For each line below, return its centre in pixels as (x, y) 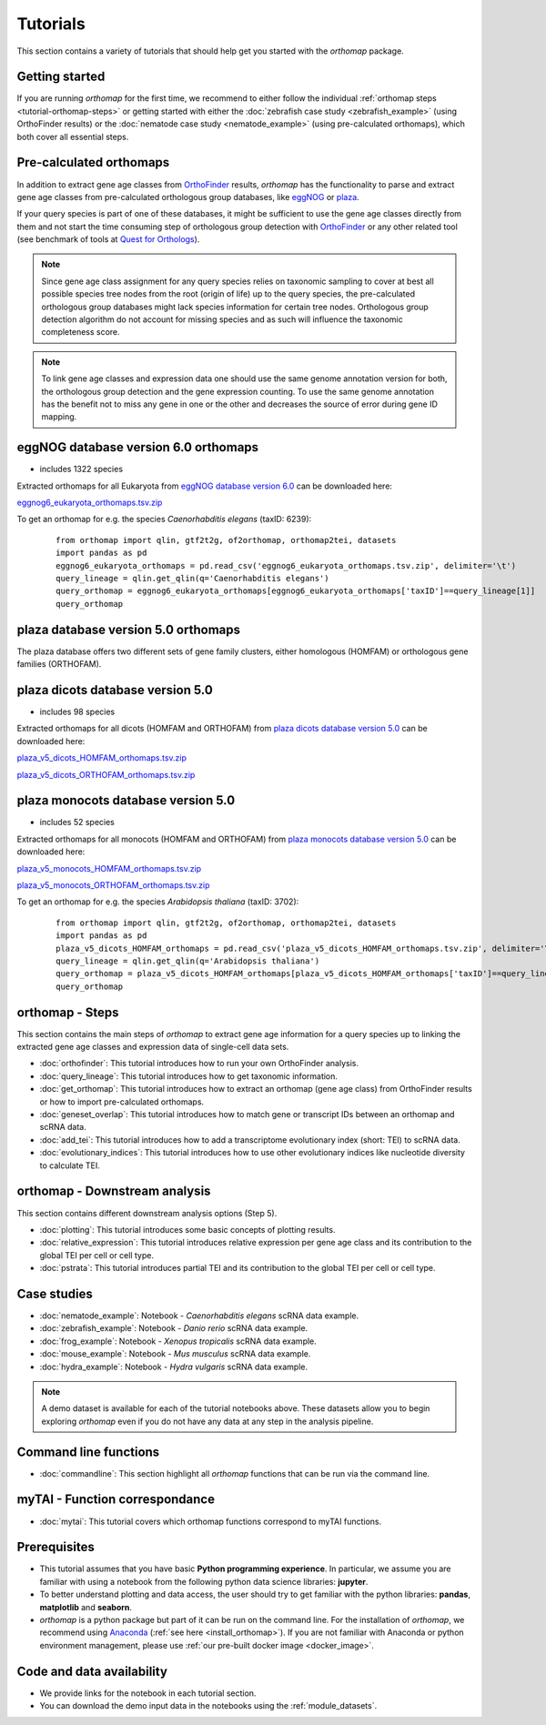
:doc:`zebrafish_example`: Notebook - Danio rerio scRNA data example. (174, 1328)
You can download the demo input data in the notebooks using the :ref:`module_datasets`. (208, 1706)
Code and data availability (92, 1671)
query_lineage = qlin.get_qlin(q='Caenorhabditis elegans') (192, 579)
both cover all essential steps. (73, 136)
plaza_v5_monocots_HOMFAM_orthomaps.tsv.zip (109, 868)
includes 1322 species (81, 469)
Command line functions (88, 1452)
